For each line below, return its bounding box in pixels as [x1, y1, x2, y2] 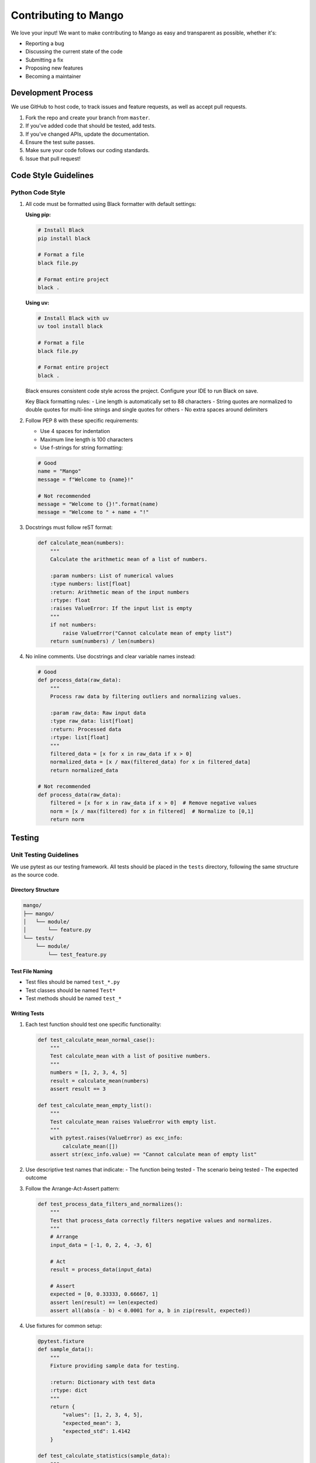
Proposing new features [25, 64, 83, 71]
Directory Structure [11, 887, 60, 894]
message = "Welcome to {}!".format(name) [37, 500, 159, 507]
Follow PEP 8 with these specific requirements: [25, 417, 139, 424]
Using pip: [25, 211, 51, 218]
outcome [25, 1174, 47, 1182]
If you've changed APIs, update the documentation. [25, 130, 150, 138]
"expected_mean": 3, [62, 1420, 122, 1426]
